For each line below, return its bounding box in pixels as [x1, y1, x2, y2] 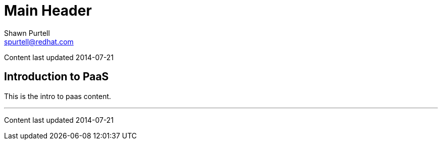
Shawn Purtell [4, 28, 50, 37]
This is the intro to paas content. [4, 91, 112, 101]
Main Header [4, 2, 92, 19]
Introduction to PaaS [4, 70, 109, 83]
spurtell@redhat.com [4, 37, 74, 46]
